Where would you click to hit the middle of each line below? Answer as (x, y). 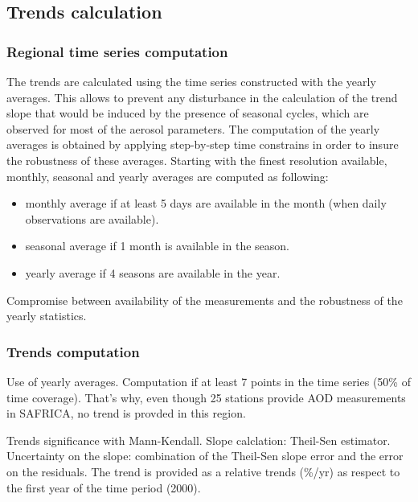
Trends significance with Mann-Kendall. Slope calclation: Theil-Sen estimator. (199, 440)
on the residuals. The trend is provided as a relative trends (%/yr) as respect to (203, 471)
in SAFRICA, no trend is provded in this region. (126, 413)
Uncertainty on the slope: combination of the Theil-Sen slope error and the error (205, 456)
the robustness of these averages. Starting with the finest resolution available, (197, 160)
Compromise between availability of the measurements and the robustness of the (205, 300)
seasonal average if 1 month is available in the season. (158, 246)
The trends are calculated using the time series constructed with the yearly (191, 81)
